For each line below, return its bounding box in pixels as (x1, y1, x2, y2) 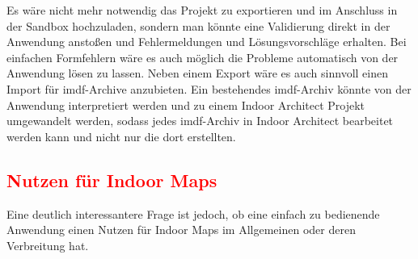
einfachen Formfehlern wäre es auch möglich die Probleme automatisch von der (6, 48, 399, 65)
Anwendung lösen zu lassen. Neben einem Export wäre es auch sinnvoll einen (6, 65, 388, 81)
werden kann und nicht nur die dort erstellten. (6, 127, 236, 144)
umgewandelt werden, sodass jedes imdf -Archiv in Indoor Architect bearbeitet (6, 112, 394, 129)
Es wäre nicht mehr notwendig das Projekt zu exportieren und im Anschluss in (6, 2, 398, 18)
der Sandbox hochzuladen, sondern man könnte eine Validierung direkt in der (6, 17, 391, 34)
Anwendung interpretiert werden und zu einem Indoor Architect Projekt (6, 96, 365, 113)
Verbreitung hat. (6, 236, 89, 253)
